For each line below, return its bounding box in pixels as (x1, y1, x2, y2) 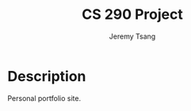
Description (7, 67, 86, 85)
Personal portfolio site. (7, 93, 81, 103)
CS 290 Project (81, 6, 184, 24)
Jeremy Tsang (109, 31, 156, 41)
